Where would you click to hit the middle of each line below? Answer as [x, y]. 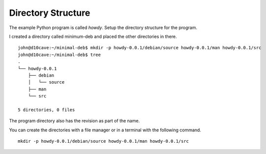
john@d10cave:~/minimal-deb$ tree [59, 55]
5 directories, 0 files [46, 110]
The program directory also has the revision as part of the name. [74, 121]
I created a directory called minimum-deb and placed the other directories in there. [93, 36]
